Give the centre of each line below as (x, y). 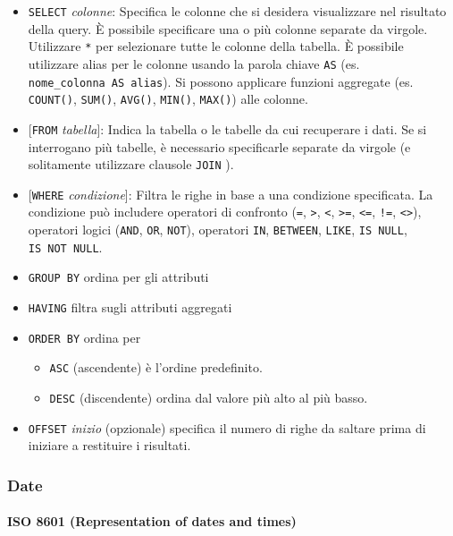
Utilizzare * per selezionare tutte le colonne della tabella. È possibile (216, 46)
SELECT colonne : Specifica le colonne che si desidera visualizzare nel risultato (237, 11)
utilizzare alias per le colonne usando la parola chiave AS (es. (194, 63)
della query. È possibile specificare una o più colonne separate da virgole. (228, 28)
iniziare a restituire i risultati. (109, 445)
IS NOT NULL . (65, 247)
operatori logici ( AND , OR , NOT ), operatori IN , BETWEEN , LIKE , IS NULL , (218, 230)
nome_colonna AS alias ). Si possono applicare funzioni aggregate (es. (221, 81)
